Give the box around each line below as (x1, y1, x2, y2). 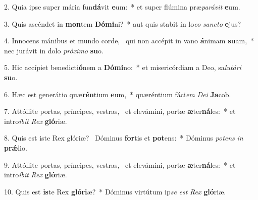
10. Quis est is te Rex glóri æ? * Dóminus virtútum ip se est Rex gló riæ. (4, 186, 226, 196)
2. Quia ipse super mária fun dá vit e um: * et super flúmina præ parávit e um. (4, 2, 240, 12)
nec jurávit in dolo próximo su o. (4, 45, 104, 55)
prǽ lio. (4, 142, 27, 153)
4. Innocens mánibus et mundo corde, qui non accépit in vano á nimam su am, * (4, 35, 254, 46)
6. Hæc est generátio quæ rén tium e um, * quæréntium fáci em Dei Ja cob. (4, 89, 231, 99)
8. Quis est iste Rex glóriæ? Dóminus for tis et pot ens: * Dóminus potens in (4, 132, 243, 143)
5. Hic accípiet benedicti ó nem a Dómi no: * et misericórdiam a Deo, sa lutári (4, 62, 241, 73)
